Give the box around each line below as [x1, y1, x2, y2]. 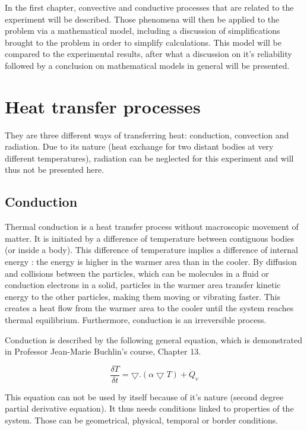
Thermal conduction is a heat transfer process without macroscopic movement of [5, 220, 299, 233]
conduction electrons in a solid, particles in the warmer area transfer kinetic [5, 279, 281, 291]
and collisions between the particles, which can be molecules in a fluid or [5, 267, 269, 279]
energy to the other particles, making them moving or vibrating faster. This [5, 290, 281, 302]
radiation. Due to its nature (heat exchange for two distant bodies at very [5, 140, 274, 153]
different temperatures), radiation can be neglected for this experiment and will [5, 151, 294, 164]
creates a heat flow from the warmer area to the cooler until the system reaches [5, 302, 294, 314]
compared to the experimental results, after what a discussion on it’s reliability [5, 48, 292, 60]
